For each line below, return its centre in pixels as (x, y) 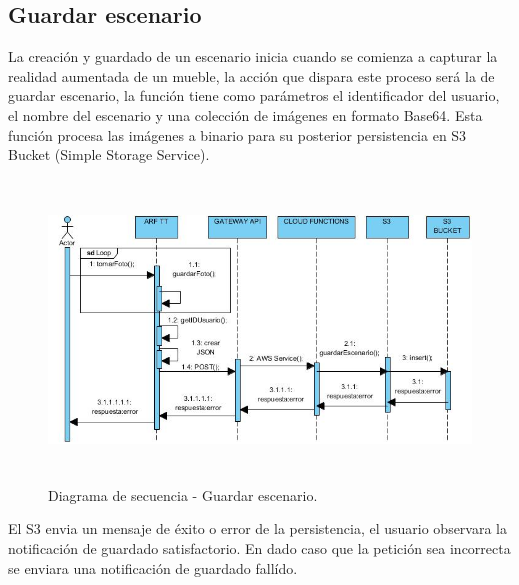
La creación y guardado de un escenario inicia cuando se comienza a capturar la (253, 56)
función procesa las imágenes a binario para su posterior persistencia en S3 (237, 134)
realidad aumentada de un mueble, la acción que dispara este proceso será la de (251, 75)
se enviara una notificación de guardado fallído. (153, 567)
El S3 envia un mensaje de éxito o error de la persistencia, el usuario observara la (257, 528)
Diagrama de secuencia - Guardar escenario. (183, 494)
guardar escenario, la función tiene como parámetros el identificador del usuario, (254, 95)
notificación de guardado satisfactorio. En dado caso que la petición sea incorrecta (259, 547)
